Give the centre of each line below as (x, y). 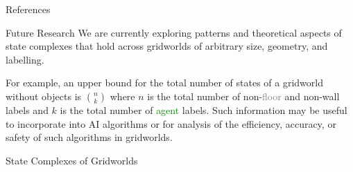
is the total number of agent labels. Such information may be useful (204, 109)
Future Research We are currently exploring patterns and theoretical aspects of (174, 32)
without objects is (44, 96)
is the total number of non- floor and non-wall (243, 96)
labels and (27, 109)
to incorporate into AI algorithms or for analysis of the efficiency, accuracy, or (171, 123)
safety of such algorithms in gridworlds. (89, 137)
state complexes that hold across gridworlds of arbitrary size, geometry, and (167, 46)
